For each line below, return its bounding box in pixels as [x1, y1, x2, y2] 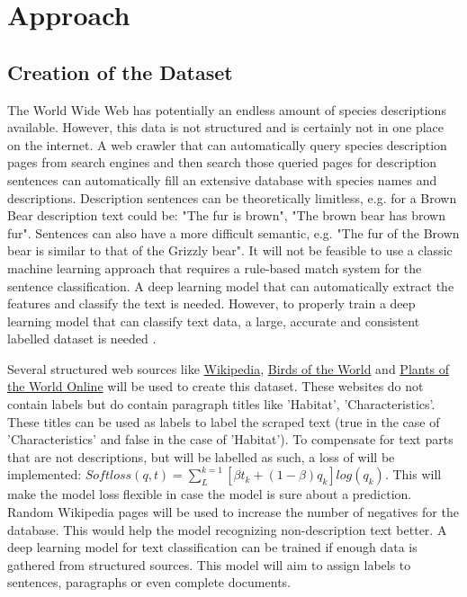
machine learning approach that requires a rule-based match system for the [7, 258, 422, 277]
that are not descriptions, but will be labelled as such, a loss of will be [7, 447, 395, 466]
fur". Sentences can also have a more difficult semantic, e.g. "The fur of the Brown [7, 223, 460, 242]
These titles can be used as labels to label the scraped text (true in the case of [7, 412, 440, 431]
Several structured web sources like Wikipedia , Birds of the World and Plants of [7, 359, 450, 378]
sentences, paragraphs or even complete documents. [7, 573, 291, 592]
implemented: [7, 465, 82, 484]
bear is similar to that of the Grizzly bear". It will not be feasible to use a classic [7, 241, 453, 260]
